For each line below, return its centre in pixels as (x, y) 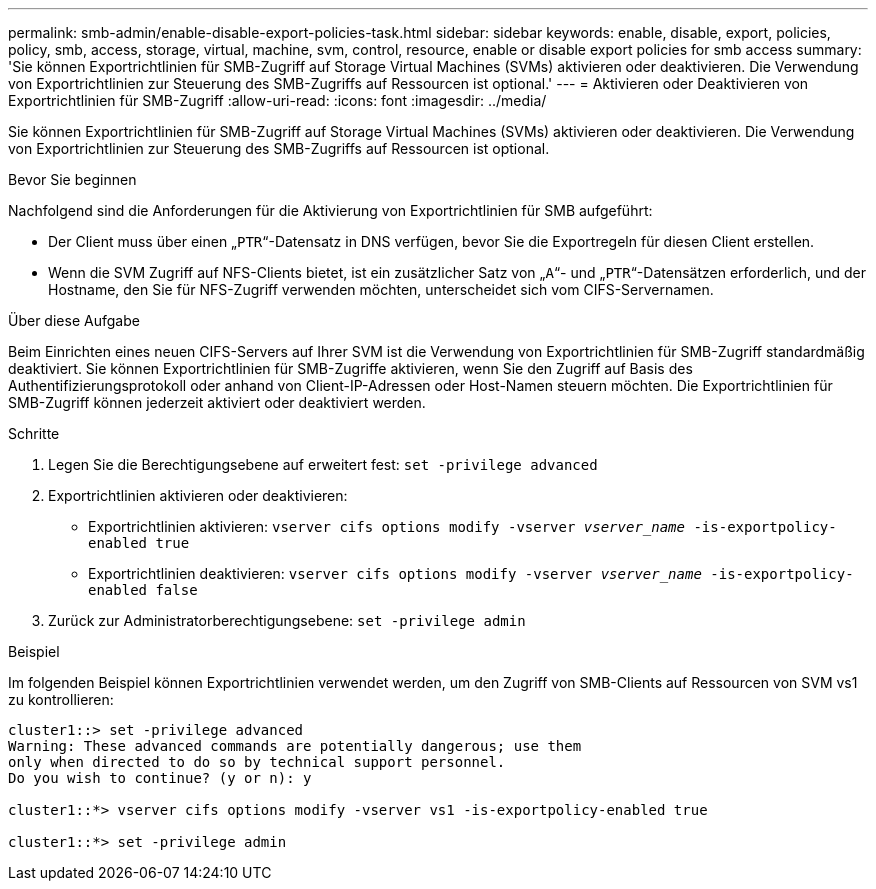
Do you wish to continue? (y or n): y (160, 778)
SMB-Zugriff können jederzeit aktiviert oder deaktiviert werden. (217, 402)
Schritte (34, 433)
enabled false (143, 590)
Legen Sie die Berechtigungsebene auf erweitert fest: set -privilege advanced (323, 464)
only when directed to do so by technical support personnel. (257, 762)
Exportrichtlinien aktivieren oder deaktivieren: (198, 495)
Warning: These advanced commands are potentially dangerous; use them (295, 746)
